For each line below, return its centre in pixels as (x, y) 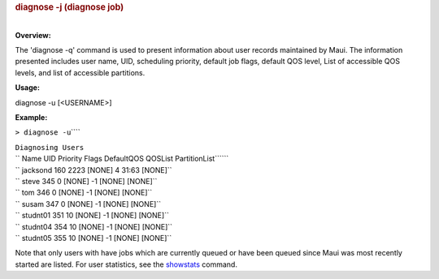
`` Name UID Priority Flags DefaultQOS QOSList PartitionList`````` (122, 159)
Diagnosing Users (50, 147)
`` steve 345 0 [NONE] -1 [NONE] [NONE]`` (86, 181)
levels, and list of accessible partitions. (80, 72)
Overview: (33, 35)
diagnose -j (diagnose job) (70, 7)
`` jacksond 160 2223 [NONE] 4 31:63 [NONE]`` (93, 170)
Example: (31, 117)
